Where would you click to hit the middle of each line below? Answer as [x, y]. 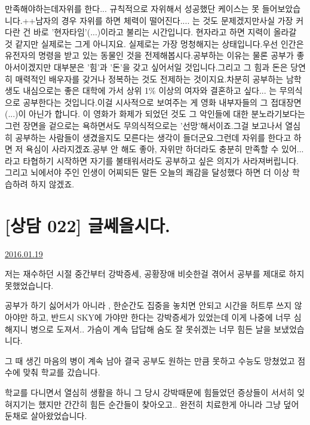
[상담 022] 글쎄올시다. [88, 225]
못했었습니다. [29, 285]
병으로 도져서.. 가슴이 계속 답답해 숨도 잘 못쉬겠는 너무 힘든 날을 [151, 329]
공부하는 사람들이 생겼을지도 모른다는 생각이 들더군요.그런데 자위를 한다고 [153, 137]
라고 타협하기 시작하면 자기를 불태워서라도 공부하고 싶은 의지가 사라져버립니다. [152, 160]
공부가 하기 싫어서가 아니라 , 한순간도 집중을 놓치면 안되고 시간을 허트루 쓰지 [148, 305]
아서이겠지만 [28, 67]
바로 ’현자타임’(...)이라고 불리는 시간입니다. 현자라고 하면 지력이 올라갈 [165, 32]
